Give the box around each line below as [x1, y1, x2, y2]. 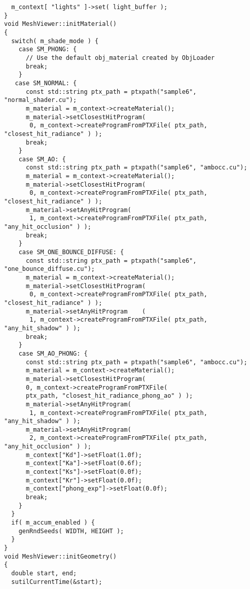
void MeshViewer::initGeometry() [4, 552, 117, 560]
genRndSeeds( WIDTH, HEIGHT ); [18, 527, 124, 535]
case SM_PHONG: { [18, 46, 77, 53]
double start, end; [11, 569, 77, 577]
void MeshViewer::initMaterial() [4, 20, 117, 28]
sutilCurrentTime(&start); [11, 578, 102, 585]
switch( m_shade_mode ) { [11, 37, 99, 45]
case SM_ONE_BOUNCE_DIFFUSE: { [18, 249, 124, 256]
